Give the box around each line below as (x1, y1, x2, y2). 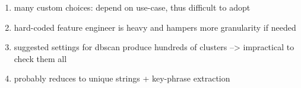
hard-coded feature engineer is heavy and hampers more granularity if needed (14, 21, 296, 33)
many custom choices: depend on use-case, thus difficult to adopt (14, 1, 251, 13)
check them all (14, 52, 67, 64)
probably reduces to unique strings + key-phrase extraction (14, 72, 230, 84)
